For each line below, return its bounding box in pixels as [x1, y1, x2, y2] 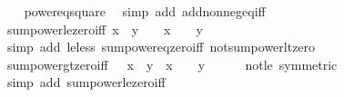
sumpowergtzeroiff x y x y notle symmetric [6, 54, 338, 73]
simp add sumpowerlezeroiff [6, 73, 166, 92]
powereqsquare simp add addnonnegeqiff [24, 2, 266, 20]
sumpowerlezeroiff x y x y [6, 19, 203, 38]
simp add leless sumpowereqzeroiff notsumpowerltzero [6, 37, 316, 56]
